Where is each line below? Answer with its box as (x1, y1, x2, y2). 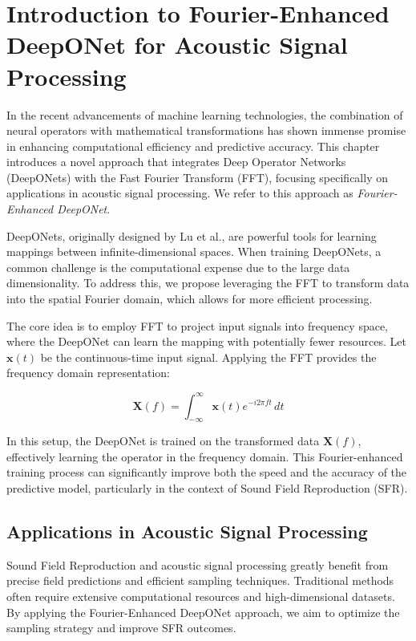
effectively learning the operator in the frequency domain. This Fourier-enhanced (6, 448, 403, 465)
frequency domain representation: (6, 364, 170, 381)
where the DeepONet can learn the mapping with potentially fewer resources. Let (6, 333, 406, 350)
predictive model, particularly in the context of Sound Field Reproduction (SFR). (6, 480, 408, 497)
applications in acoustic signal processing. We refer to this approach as (6, 185, 353, 201)
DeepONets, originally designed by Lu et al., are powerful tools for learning (6, 227, 377, 244)
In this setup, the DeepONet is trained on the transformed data (6, 432, 320, 449)
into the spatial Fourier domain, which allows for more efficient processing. (6, 290, 373, 307)
